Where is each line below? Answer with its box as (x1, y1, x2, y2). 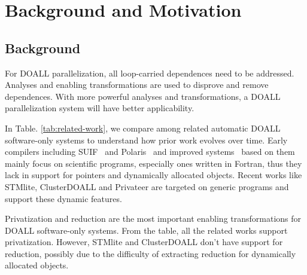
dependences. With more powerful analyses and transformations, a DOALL (5, 90, 281, 102)
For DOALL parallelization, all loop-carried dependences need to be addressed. (5, 66, 294, 79)
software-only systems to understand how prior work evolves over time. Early (5, 133, 288, 146)
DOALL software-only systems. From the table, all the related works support (5, 224, 288, 236)
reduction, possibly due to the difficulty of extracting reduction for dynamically (5, 247, 296, 259)
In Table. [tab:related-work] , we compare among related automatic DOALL (5, 121, 281, 134)
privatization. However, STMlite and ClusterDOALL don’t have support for (5, 236, 283, 248)
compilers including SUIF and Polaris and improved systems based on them (5, 145, 295, 158)
